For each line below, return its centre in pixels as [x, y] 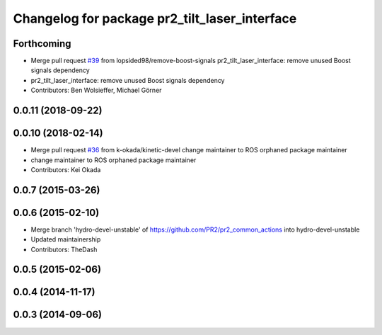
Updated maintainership [66, 239]
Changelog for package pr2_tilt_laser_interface [155, 18]
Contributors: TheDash [64, 249]
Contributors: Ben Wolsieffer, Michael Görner [96, 90]
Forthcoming [42, 44]
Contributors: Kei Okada [66, 169]
